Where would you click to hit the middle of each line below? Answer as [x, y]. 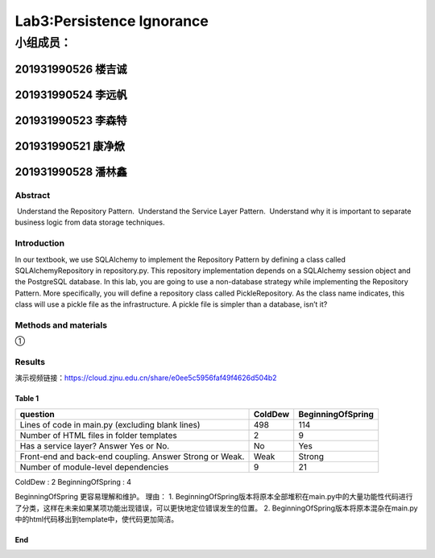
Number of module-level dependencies [94, 467]
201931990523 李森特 [71, 120]
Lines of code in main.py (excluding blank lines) [110, 424]
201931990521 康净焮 [70, 146]
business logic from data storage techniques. [90, 222]
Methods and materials [61, 324]
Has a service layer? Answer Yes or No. [95, 445]
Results [30, 362]
